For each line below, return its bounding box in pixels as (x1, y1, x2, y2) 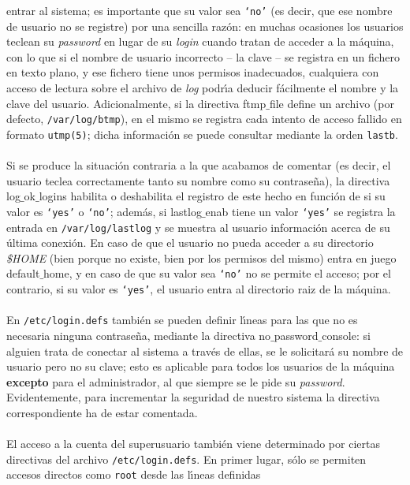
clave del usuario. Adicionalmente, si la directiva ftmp (6, 95, 266, 111)
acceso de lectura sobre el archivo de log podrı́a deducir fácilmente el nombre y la (6, 80, 399, 96)
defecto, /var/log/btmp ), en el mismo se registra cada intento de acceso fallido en (6, 110, 402, 127)
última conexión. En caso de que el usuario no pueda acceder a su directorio (6, 234, 374, 251)
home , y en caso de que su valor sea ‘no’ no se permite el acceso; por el (43, 265, 391, 282)
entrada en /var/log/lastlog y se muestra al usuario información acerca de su (6, 218, 390, 235)
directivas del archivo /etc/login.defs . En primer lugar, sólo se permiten (6, 450, 367, 467)
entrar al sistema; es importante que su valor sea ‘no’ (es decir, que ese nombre (6, 2, 393, 18)
